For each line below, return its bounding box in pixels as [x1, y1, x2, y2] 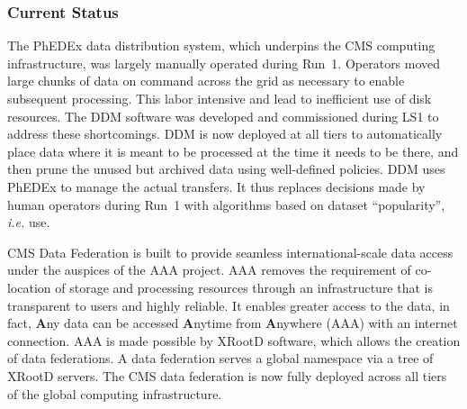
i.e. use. [7, 213, 50, 232]
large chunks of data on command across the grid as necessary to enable [7, 71, 405, 90]
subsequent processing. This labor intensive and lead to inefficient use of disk [7, 89, 432, 107]
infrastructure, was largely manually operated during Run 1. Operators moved [7, 53, 441, 72]
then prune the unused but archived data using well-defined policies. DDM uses [7, 159, 445, 178]
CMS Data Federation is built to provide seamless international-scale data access [7, 242, 454, 261]
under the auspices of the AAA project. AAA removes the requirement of [7, 260, 411, 279]
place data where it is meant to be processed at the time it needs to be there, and [7, 141, 459, 160]
